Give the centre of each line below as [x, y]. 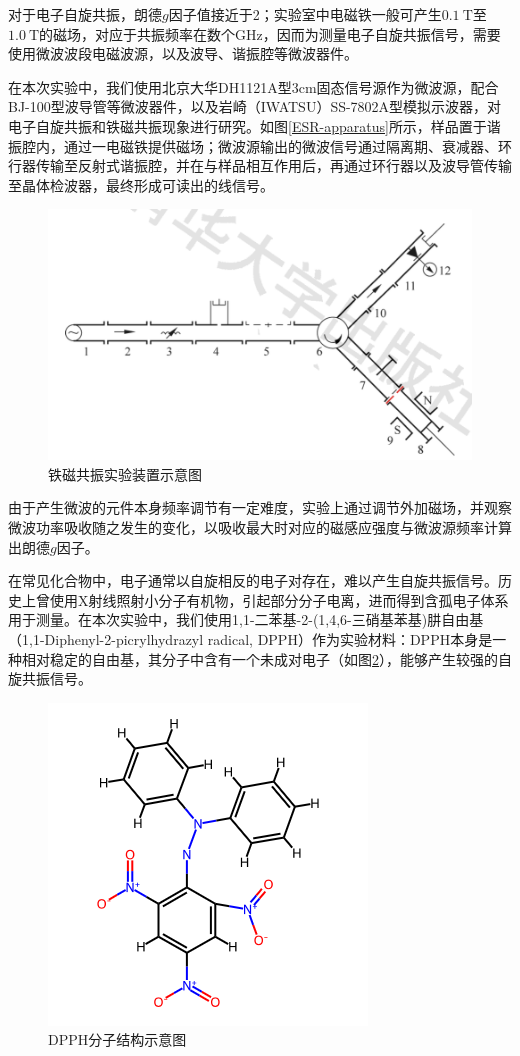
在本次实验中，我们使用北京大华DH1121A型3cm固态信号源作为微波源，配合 [253, 86]
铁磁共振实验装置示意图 [125, 473]
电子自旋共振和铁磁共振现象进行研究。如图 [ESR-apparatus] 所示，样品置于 [247, 125]
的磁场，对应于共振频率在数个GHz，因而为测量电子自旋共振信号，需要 [270, 33]
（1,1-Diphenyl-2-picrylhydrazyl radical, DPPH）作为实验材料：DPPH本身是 [250, 638]
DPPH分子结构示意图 [117, 1039]
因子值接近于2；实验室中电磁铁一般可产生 [305, 14]
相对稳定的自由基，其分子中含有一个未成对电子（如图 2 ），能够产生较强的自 [266, 658]
